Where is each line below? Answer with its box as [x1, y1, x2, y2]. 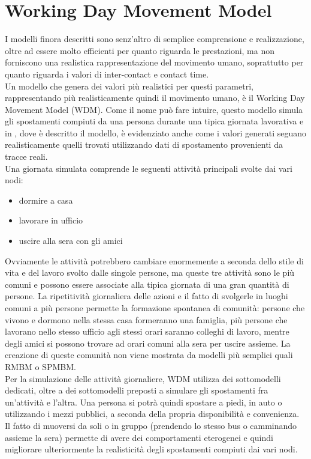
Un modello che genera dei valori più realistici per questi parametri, [5, 79, 253, 92]
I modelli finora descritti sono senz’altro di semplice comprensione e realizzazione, [5, 32, 304, 45]
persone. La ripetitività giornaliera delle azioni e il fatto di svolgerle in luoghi [5, 290, 288, 302]
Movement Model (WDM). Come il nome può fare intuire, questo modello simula [5, 103, 303, 115]
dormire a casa [19, 193, 73, 206]
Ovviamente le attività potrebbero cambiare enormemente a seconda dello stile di [5, 254, 304, 267]
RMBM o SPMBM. [5, 360, 77, 372]
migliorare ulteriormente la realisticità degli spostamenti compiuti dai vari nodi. [5, 443, 298, 455]
